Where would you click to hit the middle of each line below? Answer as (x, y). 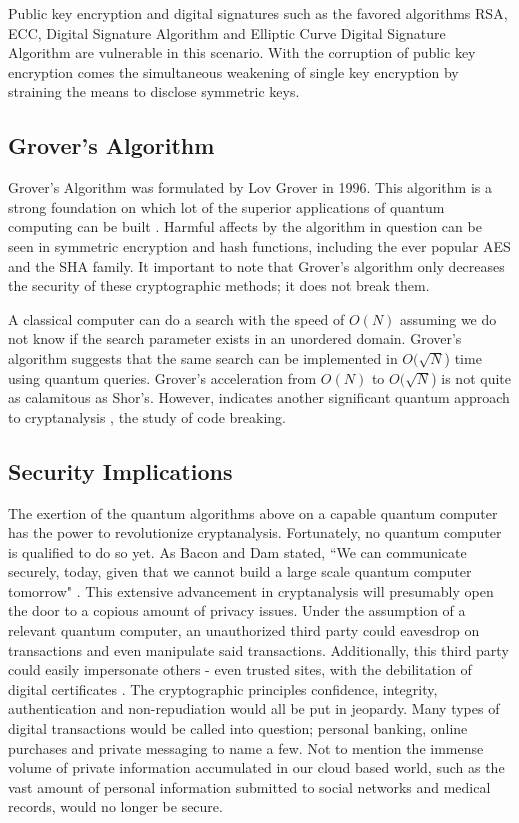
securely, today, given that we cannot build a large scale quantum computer (240, 571)
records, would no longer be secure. (115, 806)
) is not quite (471, 377)
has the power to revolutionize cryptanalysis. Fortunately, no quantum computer (255, 532)
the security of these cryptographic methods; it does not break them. (219, 285)
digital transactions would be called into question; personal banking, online (238, 728)
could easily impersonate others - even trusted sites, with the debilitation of (240, 669)
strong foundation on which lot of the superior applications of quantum (226, 206)
